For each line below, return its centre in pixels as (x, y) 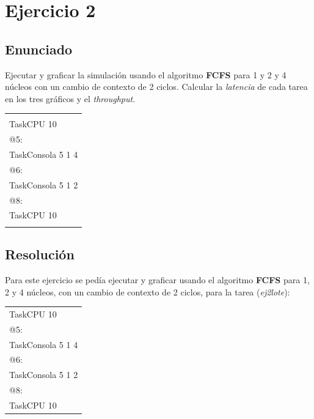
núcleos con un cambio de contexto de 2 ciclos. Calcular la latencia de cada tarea (156, 87)
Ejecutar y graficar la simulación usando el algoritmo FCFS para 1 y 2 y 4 (146, 74)
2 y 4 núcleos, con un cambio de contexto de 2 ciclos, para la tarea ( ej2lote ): (148, 291)
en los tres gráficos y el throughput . (70, 98)
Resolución (40, 254)
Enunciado (39, 49)
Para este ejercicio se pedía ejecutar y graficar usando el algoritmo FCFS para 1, (157, 279)
